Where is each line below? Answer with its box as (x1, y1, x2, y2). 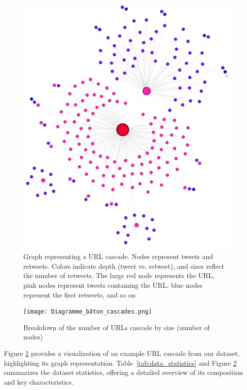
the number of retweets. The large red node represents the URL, (23, 270, 214, 280)
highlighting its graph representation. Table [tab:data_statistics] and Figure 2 (4, 357, 237, 368)
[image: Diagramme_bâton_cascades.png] (23, 308, 152, 316)
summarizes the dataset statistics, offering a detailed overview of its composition (4, 367, 243, 377)
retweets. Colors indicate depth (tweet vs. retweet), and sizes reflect (23, 260, 224, 271)
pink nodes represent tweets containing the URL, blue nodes (23, 280, 203, 290)
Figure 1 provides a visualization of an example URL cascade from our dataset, (4, 348, 240, 358)
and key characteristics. (4, 376, 74, 387)
